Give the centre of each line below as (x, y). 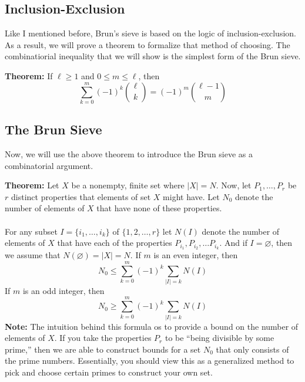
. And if (233, 243)
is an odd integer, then (63, 290)
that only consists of (252, 349)
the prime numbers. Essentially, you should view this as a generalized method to (150, 361)
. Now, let (234, 185)
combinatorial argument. (49, 165)
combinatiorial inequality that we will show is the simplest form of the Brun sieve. (153, 56)
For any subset (31, 231)
